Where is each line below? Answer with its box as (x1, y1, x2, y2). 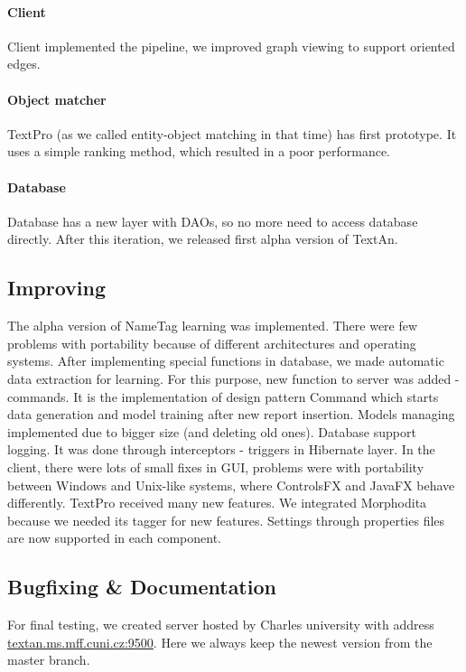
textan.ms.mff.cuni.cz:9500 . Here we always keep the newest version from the (7, 632, 433, 651)
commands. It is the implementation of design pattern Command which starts (7, 387, 439, 406)
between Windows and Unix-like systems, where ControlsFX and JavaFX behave (7, 475, 455, 494)
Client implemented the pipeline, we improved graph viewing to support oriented (7, 36, 455, 55)
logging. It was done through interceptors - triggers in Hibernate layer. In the (7, 440, 435, 459)
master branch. (7, 650, 90, 669)
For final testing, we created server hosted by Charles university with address (7, 615, 434, 634)
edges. (7, 54, 41, 73)
